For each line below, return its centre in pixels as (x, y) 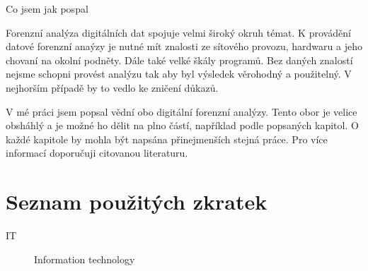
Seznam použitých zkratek (137, 201)
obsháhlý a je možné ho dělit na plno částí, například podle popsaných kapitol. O (182, 125)
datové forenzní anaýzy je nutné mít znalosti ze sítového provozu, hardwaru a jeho (184, 46)
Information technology (85, 259)
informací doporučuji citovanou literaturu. (97, 153)
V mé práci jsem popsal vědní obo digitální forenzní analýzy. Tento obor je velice (182, 111)
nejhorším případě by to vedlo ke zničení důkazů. (112, 87)
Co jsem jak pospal (47, 8)
